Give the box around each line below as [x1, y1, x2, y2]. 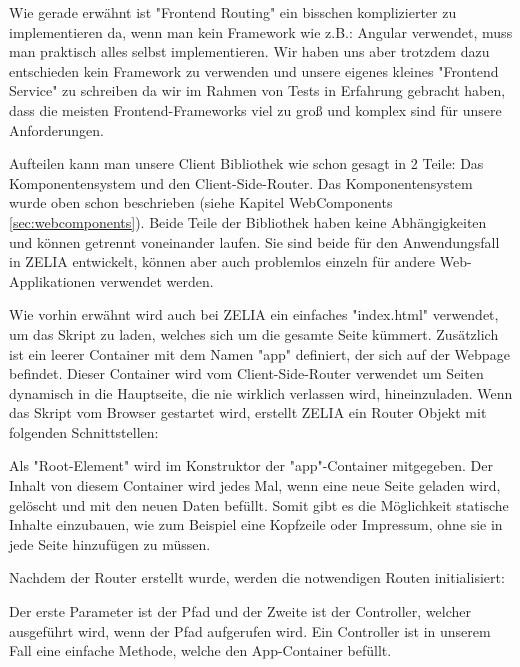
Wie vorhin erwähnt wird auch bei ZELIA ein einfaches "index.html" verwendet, [9, 304, 499, 325]
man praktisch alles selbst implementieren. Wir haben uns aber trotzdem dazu [9, 41, 490, 62]
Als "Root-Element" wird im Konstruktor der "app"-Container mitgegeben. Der [9, 455, 493, 476]
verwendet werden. [100, 270, 214, 291]
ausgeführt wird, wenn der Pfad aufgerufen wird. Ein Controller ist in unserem [9, 620, 491, 641]
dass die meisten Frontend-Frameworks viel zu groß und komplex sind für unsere [9, 99, 502, 120]
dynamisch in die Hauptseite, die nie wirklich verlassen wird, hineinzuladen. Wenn [9, 382, 513, 403]
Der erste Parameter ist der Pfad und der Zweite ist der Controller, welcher [9, 601, 471, 622]
